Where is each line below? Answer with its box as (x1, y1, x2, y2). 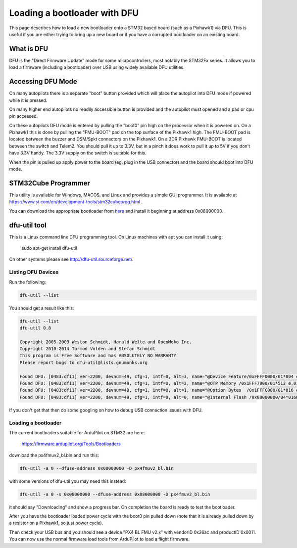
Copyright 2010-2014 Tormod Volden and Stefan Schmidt (19, 346, 155, 352)
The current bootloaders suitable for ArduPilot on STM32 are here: (9, 429, 145, 435)
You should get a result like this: (9, 305, 74, 311)
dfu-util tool (9, 221, 47, 229)
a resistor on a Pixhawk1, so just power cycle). (9, 520, 103, 526)
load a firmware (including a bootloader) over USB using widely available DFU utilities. (9, 64, 185, 70)
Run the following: (9, 279, 47, 285)
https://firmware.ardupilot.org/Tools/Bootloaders (21, 441, 121, 447)
